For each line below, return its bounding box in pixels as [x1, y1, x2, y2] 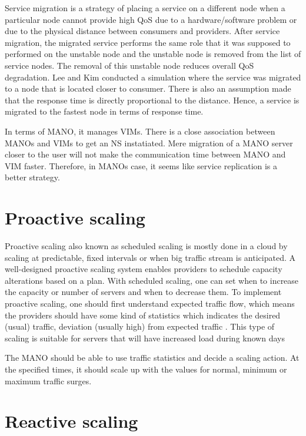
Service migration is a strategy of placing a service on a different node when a [5, 2, 285, 14]
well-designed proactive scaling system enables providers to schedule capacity [5, 263, 282, 275]
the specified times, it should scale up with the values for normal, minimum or [5, 363, 287, 375]
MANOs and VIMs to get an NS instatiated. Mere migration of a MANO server [5, 136, 293, 149]
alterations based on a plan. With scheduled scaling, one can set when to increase [5, 274, 299, 286]
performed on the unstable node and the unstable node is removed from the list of [5, 48, 301, 60]
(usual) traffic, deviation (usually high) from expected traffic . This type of [5, 320, 275, 333]
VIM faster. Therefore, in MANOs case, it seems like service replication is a [5, 159, 278, 172]
